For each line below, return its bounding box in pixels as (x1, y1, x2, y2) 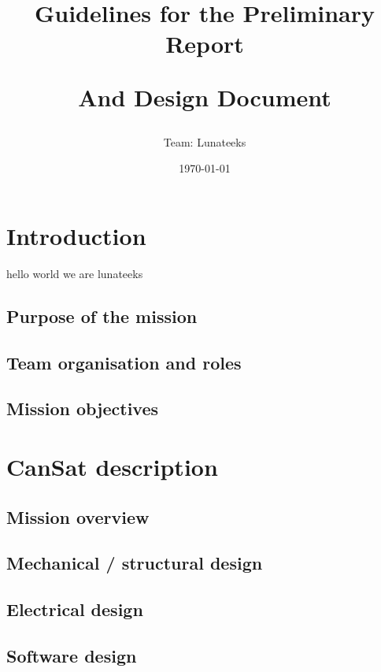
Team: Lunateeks (163, 133, 246, 150)
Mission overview (6, 504, 150, 529)
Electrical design (6, 597, 143, 622)
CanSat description (6, 451, 218, 482)
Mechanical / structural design (6, 551, 263, 575)
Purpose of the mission (6, 303, 198, 328)
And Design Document (78, 80, 331, 113)
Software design (6, 643, 137, 667)
